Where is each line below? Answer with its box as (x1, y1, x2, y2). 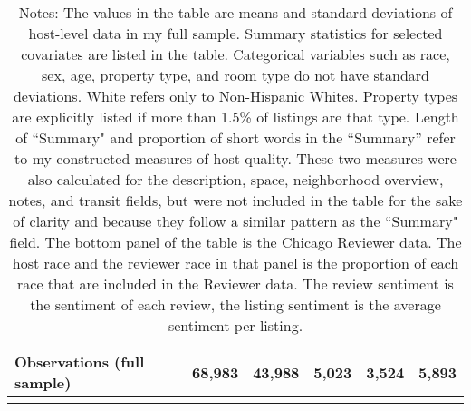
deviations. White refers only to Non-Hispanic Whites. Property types (13, 85, 458, 106)
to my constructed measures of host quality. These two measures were (14, 148, 457, 169)
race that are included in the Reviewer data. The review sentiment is (17, 273, 454, 294)
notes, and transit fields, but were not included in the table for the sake (8, 190, 463, 210)
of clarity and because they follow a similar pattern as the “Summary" (13, 210, 458, 231)
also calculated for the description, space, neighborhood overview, (27, 169, 444, 190)
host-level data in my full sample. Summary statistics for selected (28, 23, 443, 44)
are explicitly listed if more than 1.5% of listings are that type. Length (12, 106, 459, 127)
